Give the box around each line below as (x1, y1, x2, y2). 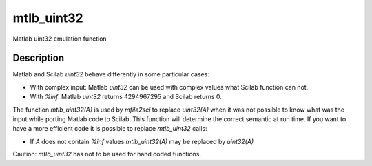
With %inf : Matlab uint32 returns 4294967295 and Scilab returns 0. (30, 93, 222, 101)
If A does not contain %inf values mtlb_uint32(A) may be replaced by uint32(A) (30, 137, 254, 145)
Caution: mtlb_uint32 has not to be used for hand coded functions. (12, 150, 202, 158)
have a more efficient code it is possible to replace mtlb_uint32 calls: (12, 125, 207, 133)
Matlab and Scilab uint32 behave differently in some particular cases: (12, 70, 209, 79)
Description (12, 52, 65, 64)
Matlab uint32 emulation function (12, 34, 107, 43)
